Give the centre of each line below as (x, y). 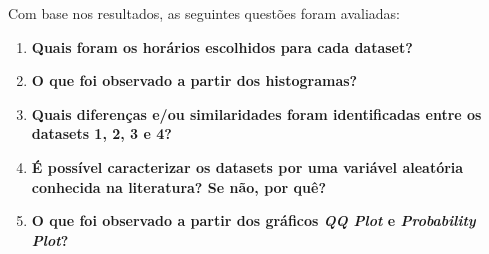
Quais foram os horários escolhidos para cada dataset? (222, 46)
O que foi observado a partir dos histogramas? (194, 80)
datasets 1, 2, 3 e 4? (101, 133)
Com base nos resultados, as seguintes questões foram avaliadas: (204, 13)
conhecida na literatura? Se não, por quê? (179, 186)
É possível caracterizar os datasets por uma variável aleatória (247, 166)
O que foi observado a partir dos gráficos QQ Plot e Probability (253, 220)
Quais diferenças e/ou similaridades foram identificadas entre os (256, 113)
